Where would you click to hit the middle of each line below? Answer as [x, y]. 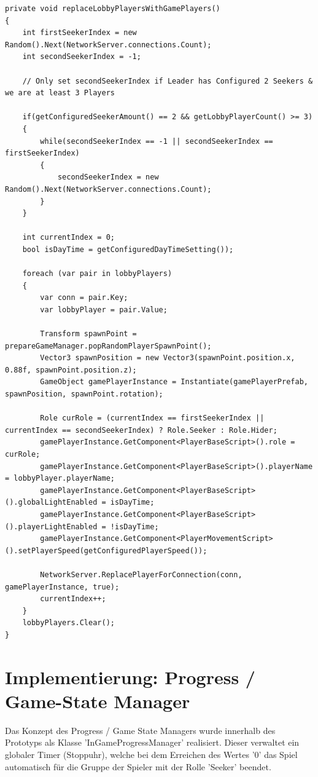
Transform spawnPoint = [88, 334]
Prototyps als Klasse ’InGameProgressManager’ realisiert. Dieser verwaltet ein [152, 742]
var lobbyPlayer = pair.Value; [104, 310]
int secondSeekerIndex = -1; [82, 57]
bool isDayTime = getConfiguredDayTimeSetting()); [128, 249]
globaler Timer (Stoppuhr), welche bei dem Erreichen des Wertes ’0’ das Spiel [151, 754]
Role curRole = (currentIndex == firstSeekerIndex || [152, 418]
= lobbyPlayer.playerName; [60, 479]
